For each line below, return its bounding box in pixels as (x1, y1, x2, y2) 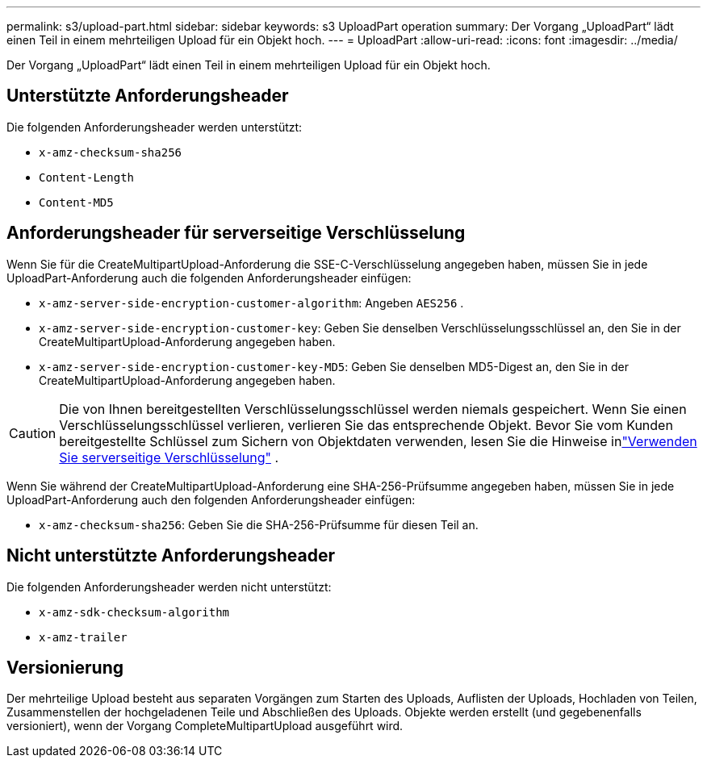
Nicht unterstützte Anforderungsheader (6, 545, 336, 566)
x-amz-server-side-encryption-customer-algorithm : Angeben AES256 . (39, 295, 464, 310)
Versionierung (6, 657, 124, 678)
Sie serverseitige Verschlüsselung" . (59, 449, 279, 465)
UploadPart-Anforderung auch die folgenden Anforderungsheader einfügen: (6, 270, 412, 285)
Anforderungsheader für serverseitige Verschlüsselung (6, 223, 466, 244)
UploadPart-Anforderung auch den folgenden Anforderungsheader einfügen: (6, 492, 416, 507)
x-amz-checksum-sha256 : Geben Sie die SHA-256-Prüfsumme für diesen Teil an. (39, 517, 479, 532)
